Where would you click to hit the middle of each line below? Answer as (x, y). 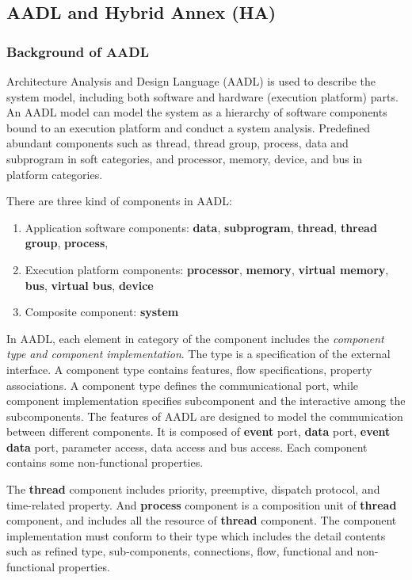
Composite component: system (102, 312)
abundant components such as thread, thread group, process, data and (177, 143)
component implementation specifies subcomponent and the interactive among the (206, 401)
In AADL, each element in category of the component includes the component (195, 338)
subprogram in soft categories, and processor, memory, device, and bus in (185, 158)
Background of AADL (78, 51)
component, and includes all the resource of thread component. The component (202, 520)
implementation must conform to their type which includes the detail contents (196, 535)
